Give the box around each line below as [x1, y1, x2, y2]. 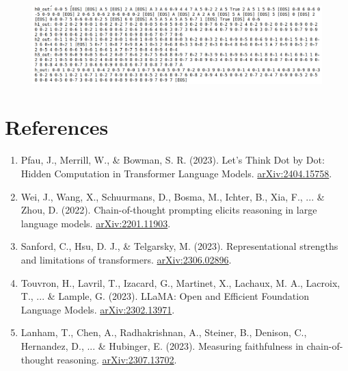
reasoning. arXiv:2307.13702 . [57, 352, 177, 366]
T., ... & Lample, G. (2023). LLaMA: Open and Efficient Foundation [21, 289, 309, 303]
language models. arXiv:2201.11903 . [21, 216, 171, 230]
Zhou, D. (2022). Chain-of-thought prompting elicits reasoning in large [21, 203, 317, 217]
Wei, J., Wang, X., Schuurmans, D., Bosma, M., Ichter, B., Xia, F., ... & [21, 189, 325, 203]
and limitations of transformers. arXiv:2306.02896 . [21, 252, 232, 266]
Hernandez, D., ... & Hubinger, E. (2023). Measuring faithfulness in [21, 338, 304, 353]
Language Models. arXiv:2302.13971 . [21, 302, 175, 316]
